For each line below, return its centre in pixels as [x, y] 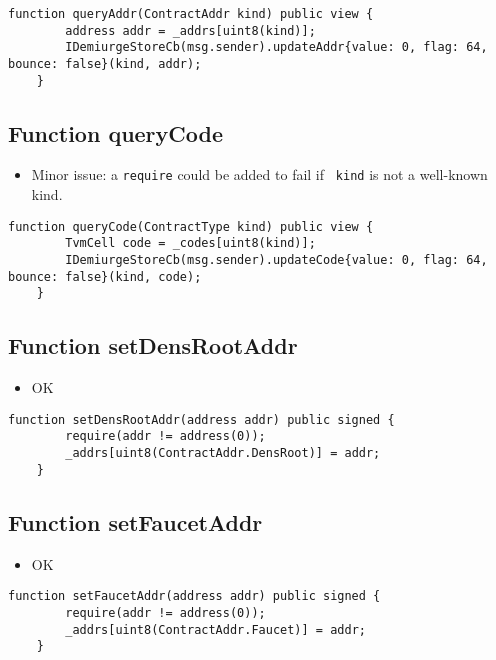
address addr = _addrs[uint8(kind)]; [190, 30]
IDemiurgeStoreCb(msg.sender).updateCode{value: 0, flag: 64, [276, 260]
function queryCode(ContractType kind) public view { [191, 226]
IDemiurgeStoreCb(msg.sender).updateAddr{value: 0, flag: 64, [276, 47]
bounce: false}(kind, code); [105, 276]
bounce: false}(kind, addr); [105, 63]
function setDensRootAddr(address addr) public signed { [201, 419]
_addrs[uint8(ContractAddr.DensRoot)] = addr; [223, 453]
